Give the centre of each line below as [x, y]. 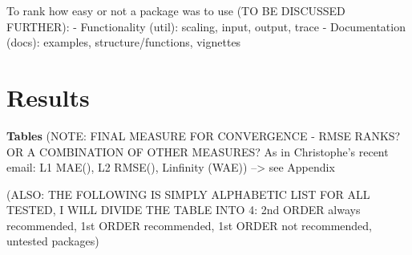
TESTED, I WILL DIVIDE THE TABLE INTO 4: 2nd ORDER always [184, 210]
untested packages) [53, 241]
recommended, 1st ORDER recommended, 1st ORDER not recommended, [190, 225]
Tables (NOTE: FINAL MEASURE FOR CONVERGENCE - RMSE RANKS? [204, 135]
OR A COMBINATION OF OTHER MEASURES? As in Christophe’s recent [198, 151]
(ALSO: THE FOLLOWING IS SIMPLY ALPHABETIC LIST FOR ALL [188, 194]
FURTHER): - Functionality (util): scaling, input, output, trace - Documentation [206, 26]
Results [48, 97]
